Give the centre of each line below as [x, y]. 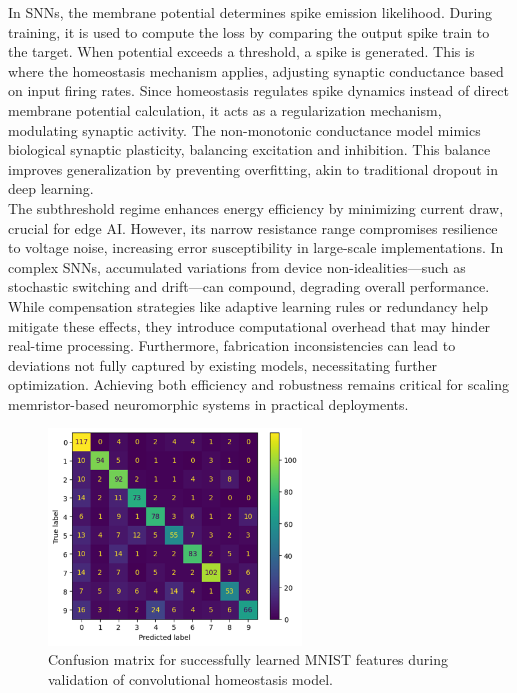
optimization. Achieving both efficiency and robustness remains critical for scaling [259, 384]
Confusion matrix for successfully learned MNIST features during [248, 659]
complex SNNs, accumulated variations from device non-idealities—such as [237, 266]
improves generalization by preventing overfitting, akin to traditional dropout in [253, 168]
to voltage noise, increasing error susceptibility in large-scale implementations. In [256, 247]
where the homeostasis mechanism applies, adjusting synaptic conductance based [256, 70]
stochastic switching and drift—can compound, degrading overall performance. [249, 286]
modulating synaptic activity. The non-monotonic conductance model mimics [244, 129]
